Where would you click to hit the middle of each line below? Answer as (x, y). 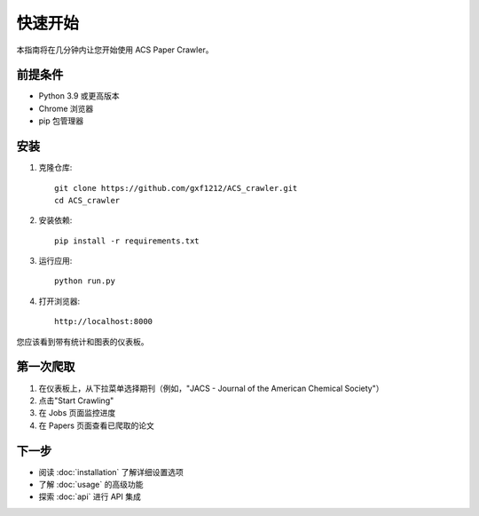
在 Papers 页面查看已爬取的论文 (97, 425)
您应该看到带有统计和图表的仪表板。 (82, 341)
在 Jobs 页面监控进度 (77, 413)
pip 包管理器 (61, 121)
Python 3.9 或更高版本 (79, 96)
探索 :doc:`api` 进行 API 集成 (90, 496)
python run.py (85, 281)
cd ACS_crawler (87, 200)
